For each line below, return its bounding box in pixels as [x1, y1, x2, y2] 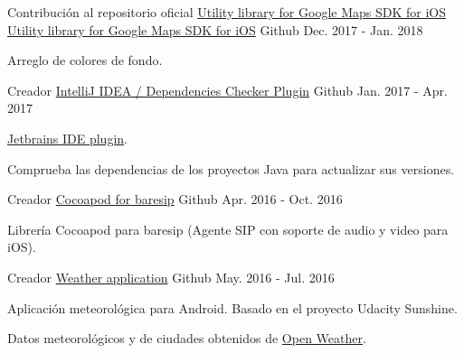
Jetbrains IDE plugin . [7, 128, 128, 147]
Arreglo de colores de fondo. [7, 51, 163, 70]
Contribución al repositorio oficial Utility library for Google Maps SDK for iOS [7, 3, 446, 21]
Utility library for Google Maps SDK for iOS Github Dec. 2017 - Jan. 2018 [7, 20, 423, 39]
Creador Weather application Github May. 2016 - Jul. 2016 [7, 267, 335, 286]
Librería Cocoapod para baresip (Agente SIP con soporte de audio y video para [7, 219, 449, 238]
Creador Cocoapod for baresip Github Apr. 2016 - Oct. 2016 [7, 190, 343, 209]
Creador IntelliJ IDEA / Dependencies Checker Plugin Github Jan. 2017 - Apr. [7, 80, 448, 99]
